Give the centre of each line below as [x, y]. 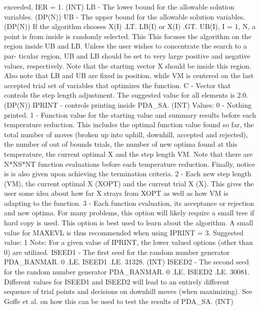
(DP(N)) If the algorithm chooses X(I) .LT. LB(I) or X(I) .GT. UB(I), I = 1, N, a [130, 26]
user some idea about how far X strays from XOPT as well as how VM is [116, 193]
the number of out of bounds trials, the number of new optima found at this [121, 144]
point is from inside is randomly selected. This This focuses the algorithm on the [128, 36]
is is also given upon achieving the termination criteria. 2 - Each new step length [128, 174]
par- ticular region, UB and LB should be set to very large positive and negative [127, 55]
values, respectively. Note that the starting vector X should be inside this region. [128, 65]
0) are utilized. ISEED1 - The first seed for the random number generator [117, 252]
